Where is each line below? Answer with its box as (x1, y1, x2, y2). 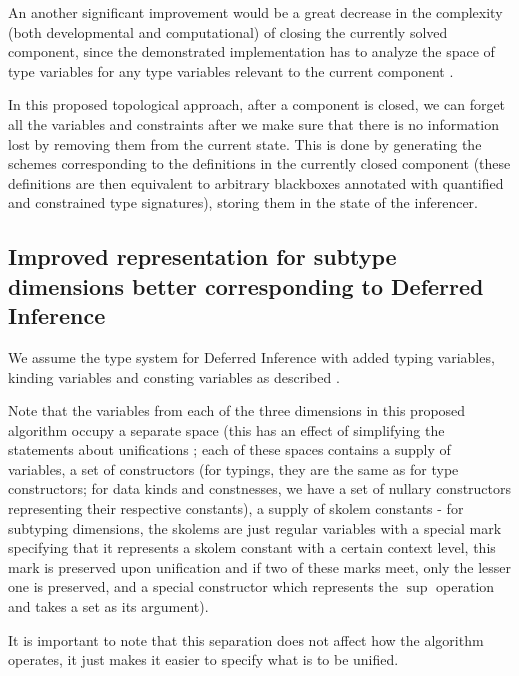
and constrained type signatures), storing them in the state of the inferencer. (8, 192, 478, 213)
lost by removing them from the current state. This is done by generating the (8, 133, 482, 154)
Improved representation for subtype (8, 241, 397, 272)
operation (436, 576, 495, 597)
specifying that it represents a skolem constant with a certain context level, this (8, 537, 496, 558)
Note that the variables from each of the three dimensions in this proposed (8, 400, 466, 421)
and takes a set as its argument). (8, 596, 209, 617)
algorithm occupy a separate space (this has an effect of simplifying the (8, 419, 445, 440)
